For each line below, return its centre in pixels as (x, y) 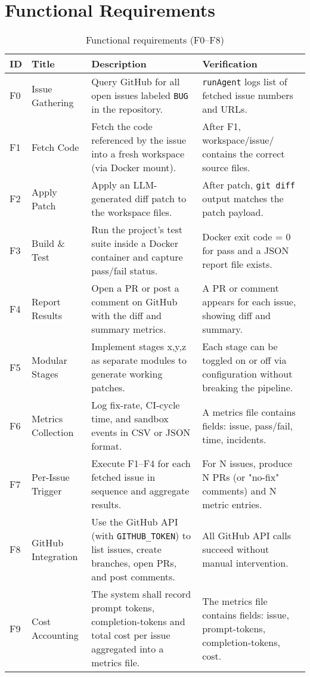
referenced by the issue (139, 140)
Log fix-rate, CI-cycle (136, 405)
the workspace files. (132, 212)
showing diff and (236, 316)
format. (107, 446)
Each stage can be (240, 347)
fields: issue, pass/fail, (248, 425)
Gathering (53, 102)
